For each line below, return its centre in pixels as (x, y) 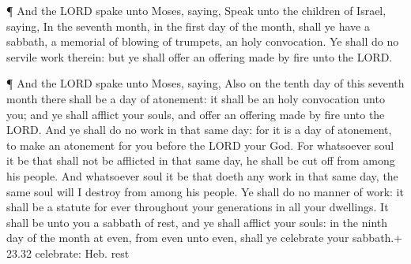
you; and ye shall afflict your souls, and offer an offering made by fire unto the (196, 114)
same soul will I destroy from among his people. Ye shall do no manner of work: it (205, 191)
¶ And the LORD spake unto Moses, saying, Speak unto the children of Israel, (196, 10)
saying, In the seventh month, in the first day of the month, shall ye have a (188, 26)
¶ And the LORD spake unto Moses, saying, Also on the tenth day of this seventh (205, 83)
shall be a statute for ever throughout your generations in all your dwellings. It (198, 207)
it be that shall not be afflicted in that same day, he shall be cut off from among (201, 160)
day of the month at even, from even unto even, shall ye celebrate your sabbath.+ (205, 238)
